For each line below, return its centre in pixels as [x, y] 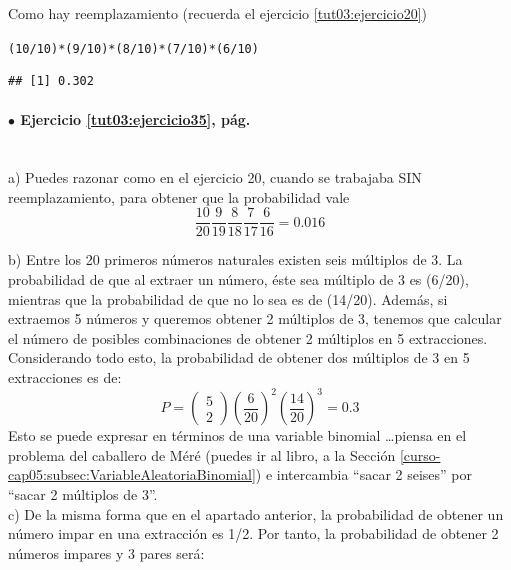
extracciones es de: [65, 377]
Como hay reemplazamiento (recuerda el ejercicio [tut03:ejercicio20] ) [218, 13]
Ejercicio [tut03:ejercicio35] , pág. [135, 119]
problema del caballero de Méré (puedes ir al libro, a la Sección [202, 454]
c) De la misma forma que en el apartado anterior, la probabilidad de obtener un [256, 513]
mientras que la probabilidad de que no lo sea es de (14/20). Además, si [228, 298]
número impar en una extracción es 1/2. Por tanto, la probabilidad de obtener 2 [253, 533]
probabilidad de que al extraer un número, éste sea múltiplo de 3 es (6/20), [238, 279]
